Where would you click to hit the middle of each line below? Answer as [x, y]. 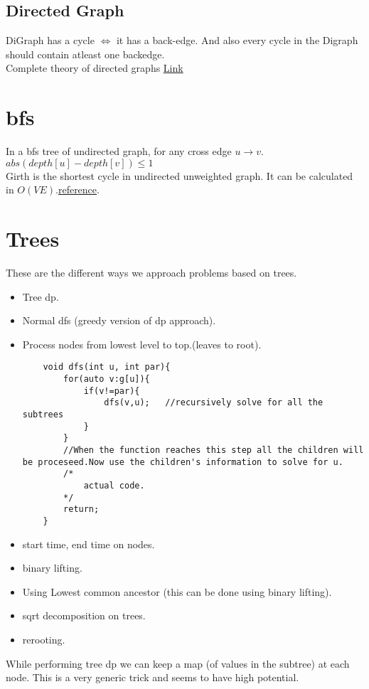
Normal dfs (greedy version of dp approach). [119, 320]
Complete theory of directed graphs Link [95, 68]
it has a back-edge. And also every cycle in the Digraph [237, 40]
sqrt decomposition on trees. [84, 615]
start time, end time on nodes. [89, 544]
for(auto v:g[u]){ [107, 379]
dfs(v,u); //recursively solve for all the [214, 403]
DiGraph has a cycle [50, 40]
